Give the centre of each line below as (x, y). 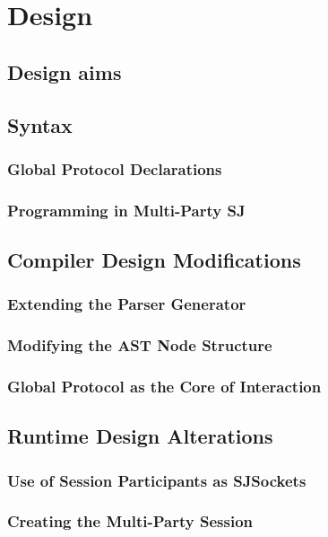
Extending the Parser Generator (127, 304)
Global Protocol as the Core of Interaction (164, 387)
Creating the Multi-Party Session (130, 521)
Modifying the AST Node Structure (140, 345)
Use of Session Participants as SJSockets (157, 480)
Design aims (65, 71)
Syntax (40, 124)
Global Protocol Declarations (115, 168)
